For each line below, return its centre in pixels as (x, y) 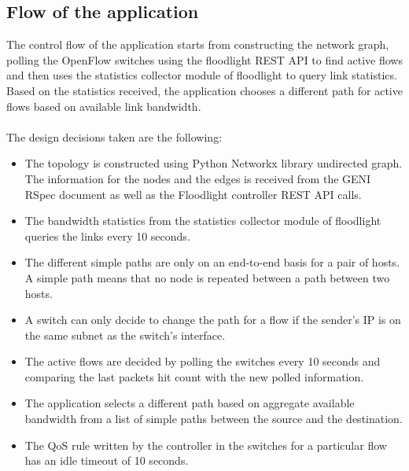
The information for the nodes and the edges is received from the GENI (198, 178)
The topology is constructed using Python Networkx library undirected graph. (214, 163)
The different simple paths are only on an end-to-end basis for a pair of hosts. (212, 262)
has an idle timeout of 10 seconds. (107, 460)
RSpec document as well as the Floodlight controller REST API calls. (193, 194)
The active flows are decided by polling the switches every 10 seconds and (203, 361)
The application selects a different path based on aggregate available (190, 403)
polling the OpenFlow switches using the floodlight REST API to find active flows (204, 59)
